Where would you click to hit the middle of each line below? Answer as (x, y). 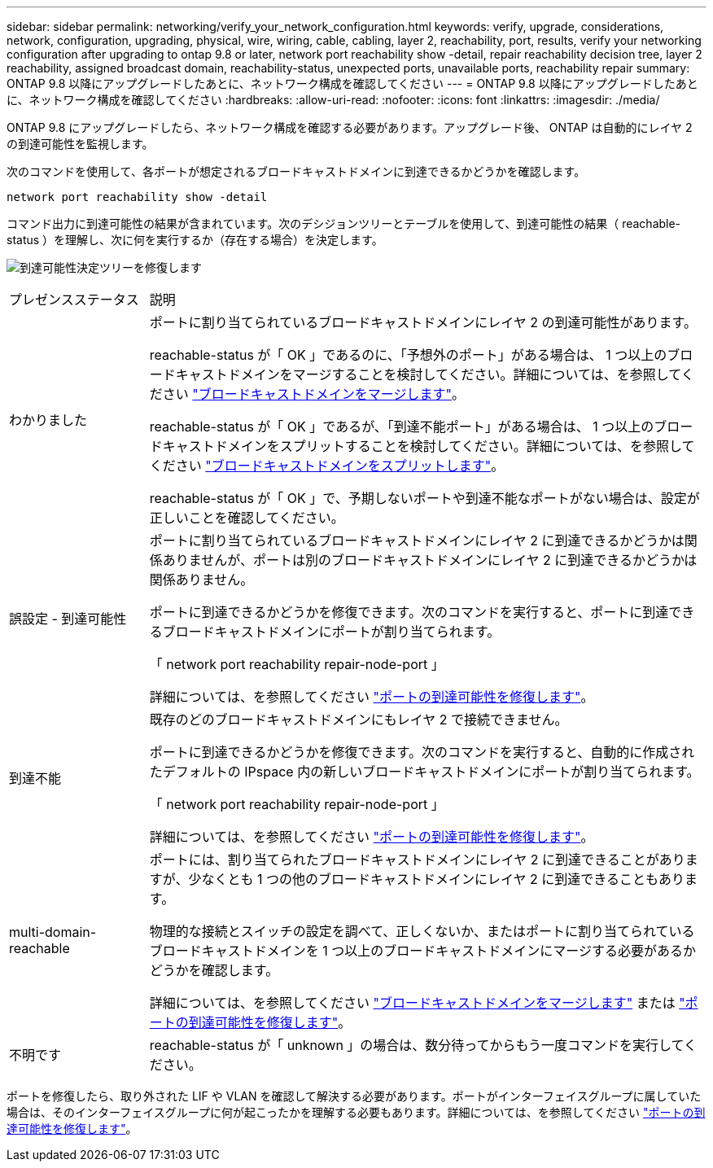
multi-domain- (53, 932)
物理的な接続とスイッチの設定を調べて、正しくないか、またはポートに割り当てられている (422, 931)
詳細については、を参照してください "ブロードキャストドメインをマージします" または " (417, 1003)
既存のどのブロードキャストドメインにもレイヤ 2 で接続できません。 (359, 720)
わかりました (48, 420)
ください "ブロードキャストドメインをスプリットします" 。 (327, 466)
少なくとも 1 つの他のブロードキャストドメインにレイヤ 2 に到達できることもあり (436, 879)
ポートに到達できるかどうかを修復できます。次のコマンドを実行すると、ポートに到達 (409, 612)
